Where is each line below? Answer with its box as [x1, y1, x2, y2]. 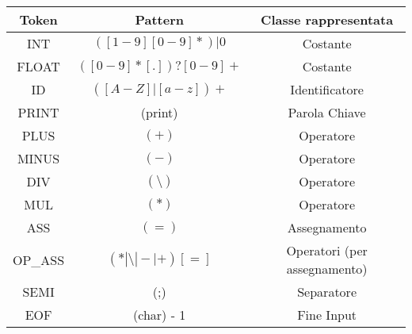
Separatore [297, 282, 357, 301]
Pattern [135, 10, 184, 29]
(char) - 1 [133, 305, 186, 324]
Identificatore [290, 80, 364, 98]
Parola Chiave [288, 103, 366, 121]
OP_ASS [13, 250, 65, 269]
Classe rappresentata [261, 10, 394, 29]
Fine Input [297, 305, 357, 324]
